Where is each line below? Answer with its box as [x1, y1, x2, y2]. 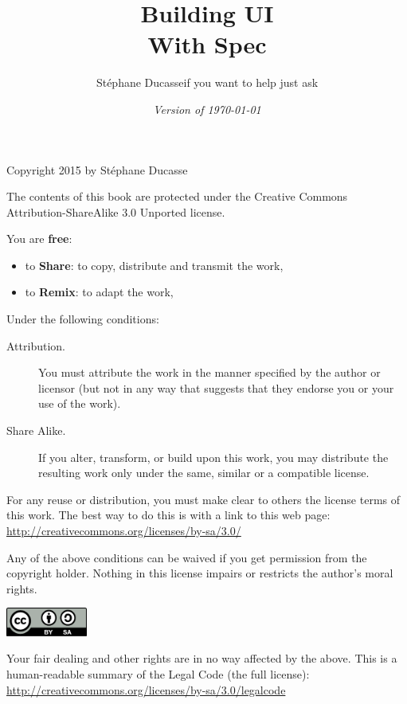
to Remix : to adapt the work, [25, 284, 174, 300]
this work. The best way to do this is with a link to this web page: [6, 506, 331, 523]
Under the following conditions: [6, 311, 159, 327]
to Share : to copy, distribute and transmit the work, [25, 256, 284, 273]
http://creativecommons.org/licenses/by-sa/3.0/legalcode [6, 681, 286, 698]
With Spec [147, 28, 267, 61]
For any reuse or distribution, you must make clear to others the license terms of [6, 491, 401, 507]
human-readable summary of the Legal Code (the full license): [6, 666, 310, 682]
